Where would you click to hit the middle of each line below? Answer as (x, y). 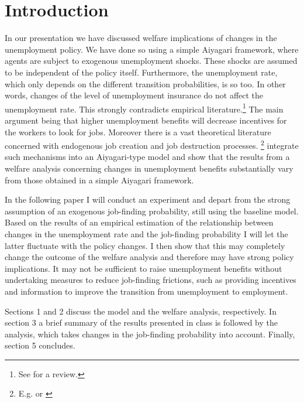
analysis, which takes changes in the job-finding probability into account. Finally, (150, 334)
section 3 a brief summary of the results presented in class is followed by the (141, 322)
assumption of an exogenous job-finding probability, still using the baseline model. (152, 211)
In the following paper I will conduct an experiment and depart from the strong (148, 199)
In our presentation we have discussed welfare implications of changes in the (141, 38)
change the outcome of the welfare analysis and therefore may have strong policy (149, 257)
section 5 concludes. (40, 345)
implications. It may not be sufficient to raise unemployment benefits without (144, 268)
